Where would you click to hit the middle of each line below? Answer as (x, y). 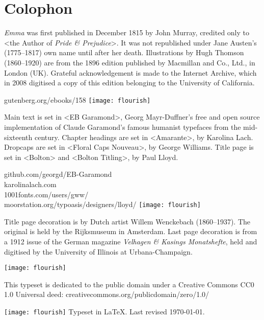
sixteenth (18, 137)
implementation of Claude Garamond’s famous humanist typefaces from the (123, 127)
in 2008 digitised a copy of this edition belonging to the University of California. (129, 83)
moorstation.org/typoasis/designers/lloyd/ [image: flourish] (102, 204)
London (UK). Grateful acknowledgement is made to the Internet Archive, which (130, 72)
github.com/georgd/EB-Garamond (58, 174)
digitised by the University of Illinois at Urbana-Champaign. (98, 251)
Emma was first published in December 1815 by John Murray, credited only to (127, 32)
